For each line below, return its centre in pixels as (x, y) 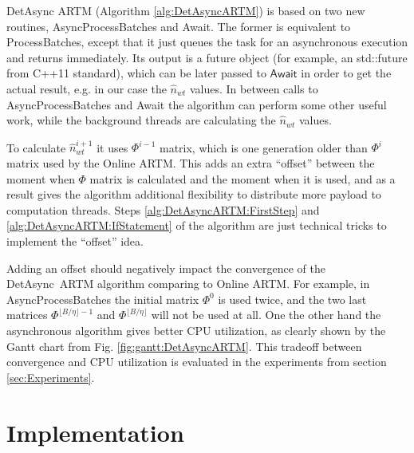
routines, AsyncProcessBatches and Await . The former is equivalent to (179, 26)
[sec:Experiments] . (51, 377)
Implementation (95, 432)
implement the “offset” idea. (75, 241)
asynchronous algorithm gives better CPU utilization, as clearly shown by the (196, 330)
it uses (112, 147)
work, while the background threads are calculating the (141, 120)
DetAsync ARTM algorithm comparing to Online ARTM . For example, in (188, 284)
